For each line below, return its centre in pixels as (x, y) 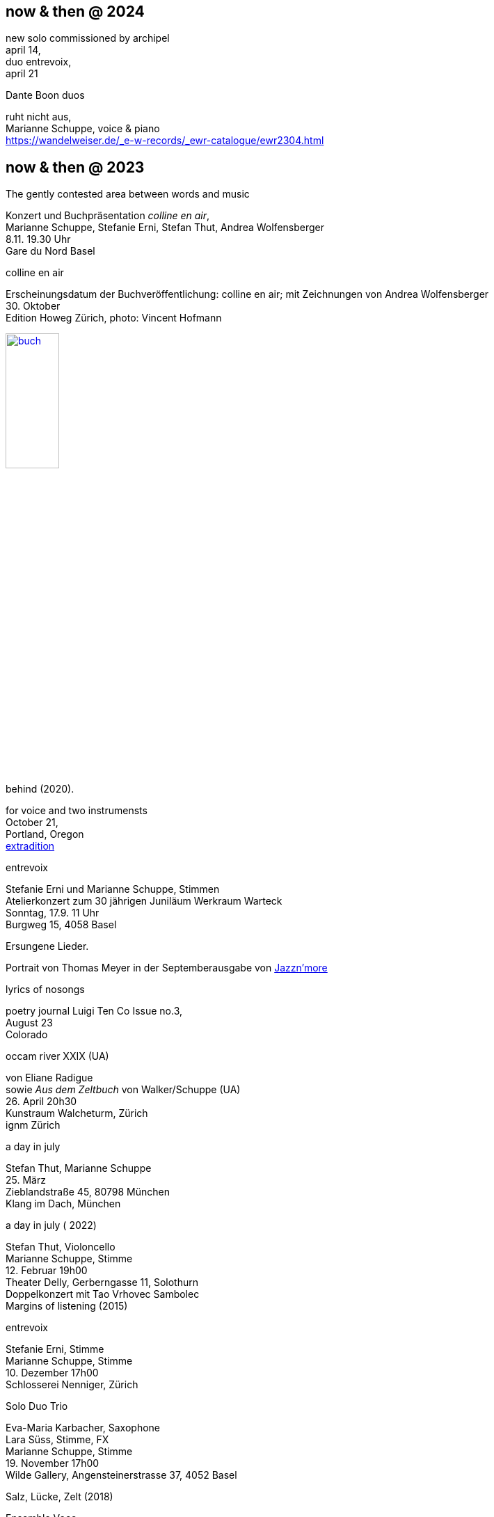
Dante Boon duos (45, 95)
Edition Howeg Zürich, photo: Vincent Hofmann (114, 318)
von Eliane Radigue (49, 1077)
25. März (26, 1180)
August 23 (29, 1022)
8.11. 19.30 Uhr (38, 239)
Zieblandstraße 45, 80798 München (88, 1191)
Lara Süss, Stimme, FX (57, 1439)
